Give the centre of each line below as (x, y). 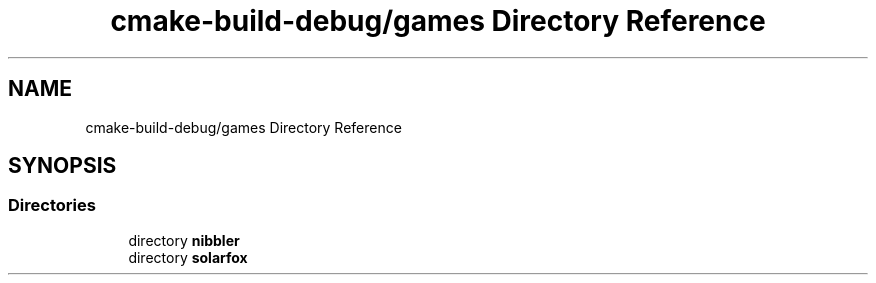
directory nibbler (184, 240)
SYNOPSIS (62, 166)
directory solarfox (188, 257)
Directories (52, 205)
